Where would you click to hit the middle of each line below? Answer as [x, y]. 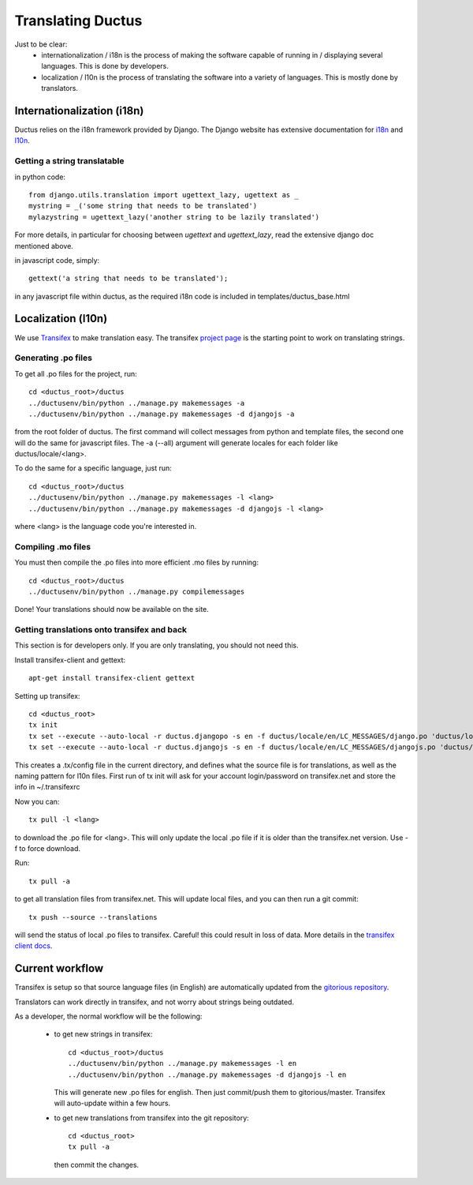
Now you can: [37, 801]
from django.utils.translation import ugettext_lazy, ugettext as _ [164, 195]
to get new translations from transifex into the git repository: [152, 1118]
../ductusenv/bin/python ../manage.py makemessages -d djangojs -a [162, 414]
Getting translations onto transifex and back [101, 630]
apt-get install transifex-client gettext [112, 678]
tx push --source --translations [93, 917]
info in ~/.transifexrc [47, 787]
